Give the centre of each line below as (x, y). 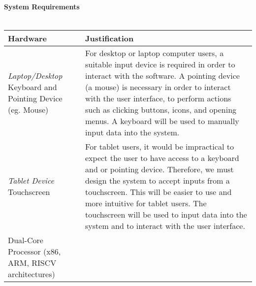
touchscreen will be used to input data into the (166, 215)
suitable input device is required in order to (160, 64)
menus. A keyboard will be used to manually (162, 121)
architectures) (32, 274)
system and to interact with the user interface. (165, 226)
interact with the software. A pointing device (162, 76)
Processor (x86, (34, 252)
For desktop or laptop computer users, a (155, 53)
